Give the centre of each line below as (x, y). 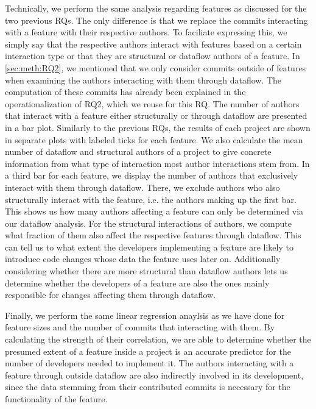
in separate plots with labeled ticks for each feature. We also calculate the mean (154, 139)
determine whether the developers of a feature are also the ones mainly (137, 283)
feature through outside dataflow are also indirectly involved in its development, (154, 375)
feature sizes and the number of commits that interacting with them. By (140, 327)
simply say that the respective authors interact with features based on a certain (153, 44)
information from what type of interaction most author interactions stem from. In (157, 163)
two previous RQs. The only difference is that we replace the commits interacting (156, 20)
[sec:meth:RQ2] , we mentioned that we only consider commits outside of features (156, 67)
